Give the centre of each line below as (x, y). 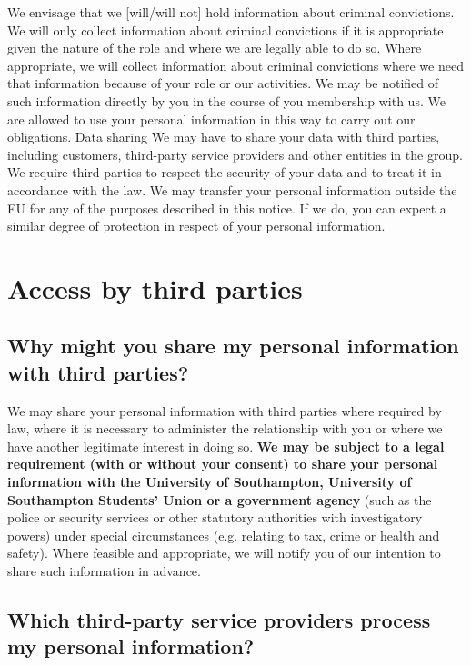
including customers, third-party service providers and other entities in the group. (235, 154)
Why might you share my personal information (233, 346)
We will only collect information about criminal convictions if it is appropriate (225, 30)
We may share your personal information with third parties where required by (225, 410)
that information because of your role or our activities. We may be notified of (223, 83)
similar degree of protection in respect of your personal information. (196, 226)
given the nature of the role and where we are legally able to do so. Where (215, 48)
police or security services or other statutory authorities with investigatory (215, 517)
